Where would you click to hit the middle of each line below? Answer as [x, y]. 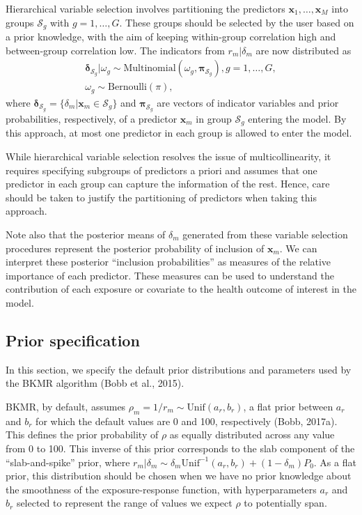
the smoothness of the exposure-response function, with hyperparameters [161, 489]
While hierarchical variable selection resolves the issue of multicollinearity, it [168, 156]
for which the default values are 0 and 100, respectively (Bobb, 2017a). [187, 421]
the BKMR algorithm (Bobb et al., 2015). [95, 383]
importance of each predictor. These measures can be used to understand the [170, 275]
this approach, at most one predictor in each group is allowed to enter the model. [179, 133]
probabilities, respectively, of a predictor [92, 118]
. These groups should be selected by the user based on [237, 22]
